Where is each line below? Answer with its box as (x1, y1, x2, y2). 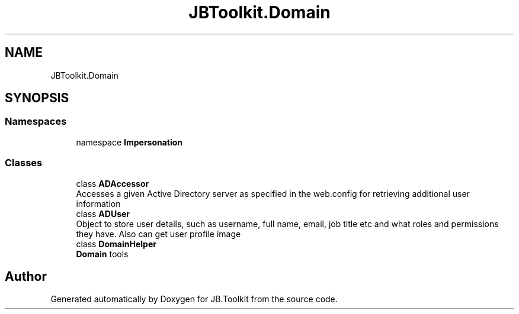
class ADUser (76, 208, 130, 219)
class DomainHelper (76, 238, 156, 249)
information (76, 198, 121, 209)
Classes (5, 157, 43, 169)
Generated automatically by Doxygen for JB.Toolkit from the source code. (50, 294, 338, 305)
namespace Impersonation (76, 137, 183, 147)
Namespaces (5, 115, 67, 128)
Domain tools (76, 248, 129, 259)
